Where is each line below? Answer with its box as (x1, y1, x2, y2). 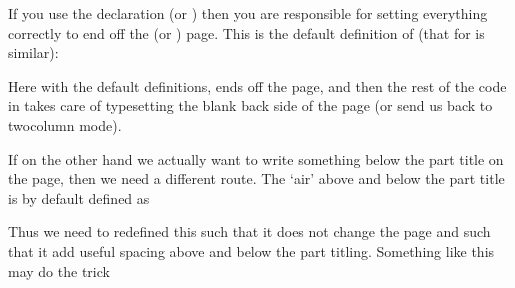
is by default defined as (8, 187, 150, 208)
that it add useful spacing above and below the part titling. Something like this (8, 240, 495, 261)
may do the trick (8, 260, 110, 281)
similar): (8, 42, 59, 63)
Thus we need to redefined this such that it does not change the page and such (8, 221, 491, 242)
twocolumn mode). (8, 114, 122, 135)
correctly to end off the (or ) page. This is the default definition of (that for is (8, 22, 485, 43)
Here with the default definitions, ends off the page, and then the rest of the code (8, 75, 507, 96)
